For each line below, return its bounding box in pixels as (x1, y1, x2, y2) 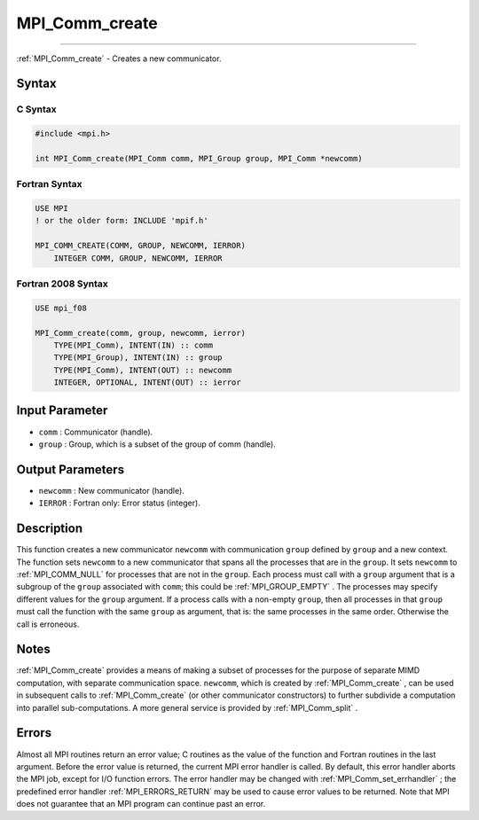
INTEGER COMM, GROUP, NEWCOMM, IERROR (53, 253, 223, 263)
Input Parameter (16, 403, 108, 418)
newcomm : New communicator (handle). (38, 485, 185, 496)
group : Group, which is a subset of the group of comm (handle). (38, 439, 277, 449)
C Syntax (16, 103, 57, 115)
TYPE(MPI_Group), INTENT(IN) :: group (53, 353, 223, 363)
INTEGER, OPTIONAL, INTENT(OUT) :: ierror (53, 378, 241, 387)
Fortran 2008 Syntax (16, 277, 108, 290)
